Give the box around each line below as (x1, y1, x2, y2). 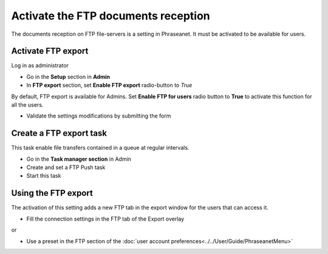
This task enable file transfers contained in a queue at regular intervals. (11, 144, 190, 152)
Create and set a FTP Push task (26, 164, 106, 171)
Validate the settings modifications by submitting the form (26, 112, 171, 119)
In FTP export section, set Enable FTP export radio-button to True (26, 82, 193, 89)
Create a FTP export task (11, 128, 108, 139)
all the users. (11, 101, 44, 109)
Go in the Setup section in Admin (26, 73, 111, 80)
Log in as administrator (11, 62, 69, 69)
